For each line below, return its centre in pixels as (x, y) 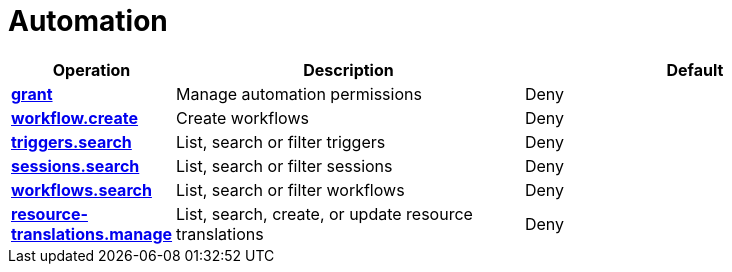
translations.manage (92, 233)
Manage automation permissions (299, 93)
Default (695, 69)
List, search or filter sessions (284, 165)
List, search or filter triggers (281, 141)
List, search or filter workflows (290, 189)
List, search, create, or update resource (324, 213)
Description (348, 69)
